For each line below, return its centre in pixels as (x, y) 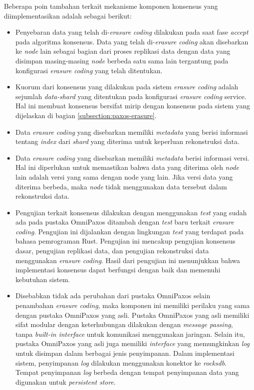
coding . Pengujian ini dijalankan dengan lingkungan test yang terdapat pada (129, 231)
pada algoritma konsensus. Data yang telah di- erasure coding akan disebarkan (132, 41)
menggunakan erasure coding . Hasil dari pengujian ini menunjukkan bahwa (128, 260)
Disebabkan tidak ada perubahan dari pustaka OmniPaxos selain (113, 296)
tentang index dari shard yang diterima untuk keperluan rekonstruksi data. (127, 141)
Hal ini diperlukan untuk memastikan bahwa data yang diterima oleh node (127, 167)
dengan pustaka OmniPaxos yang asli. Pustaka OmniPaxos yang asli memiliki (132, 315)
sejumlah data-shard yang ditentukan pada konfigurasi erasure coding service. (131, 96)
